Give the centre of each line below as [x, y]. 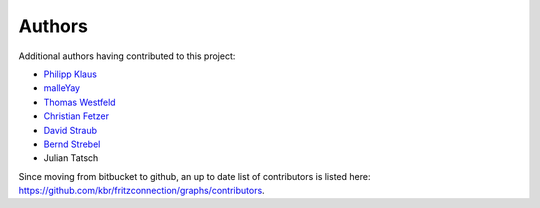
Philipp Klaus [70, 74]
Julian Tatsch [71, 158]
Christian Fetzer [76, 116]
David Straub [70, 130]
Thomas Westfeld [79, 102]
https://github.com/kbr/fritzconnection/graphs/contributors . [141, 191]
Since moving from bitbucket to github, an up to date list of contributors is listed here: [194, 176]
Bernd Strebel [72, 144]
